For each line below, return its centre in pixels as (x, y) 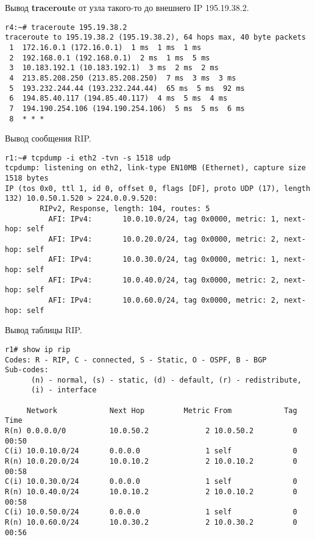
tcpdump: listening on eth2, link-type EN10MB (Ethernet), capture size (155, 168)
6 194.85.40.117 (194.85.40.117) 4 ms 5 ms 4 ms (119, 99)
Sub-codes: (27, 370)
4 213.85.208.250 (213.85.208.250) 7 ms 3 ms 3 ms (123, 78)
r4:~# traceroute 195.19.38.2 (66, 27)
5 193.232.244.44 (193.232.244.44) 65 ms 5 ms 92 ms (127, 88)
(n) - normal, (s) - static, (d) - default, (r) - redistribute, (166, 380)
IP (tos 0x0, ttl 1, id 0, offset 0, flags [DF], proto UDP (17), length (158, 188)
